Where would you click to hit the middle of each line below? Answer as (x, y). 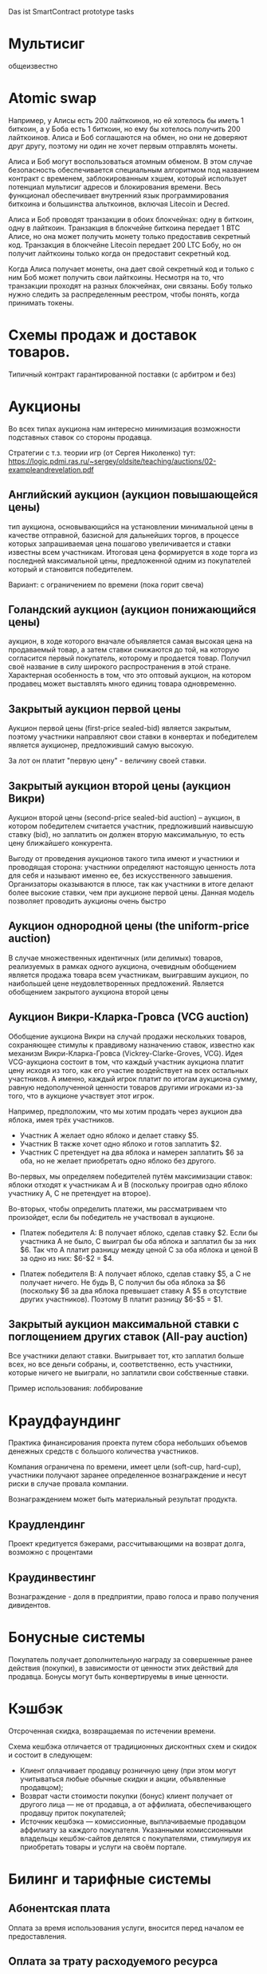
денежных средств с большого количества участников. (104, 1451)
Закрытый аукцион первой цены (94, 709)
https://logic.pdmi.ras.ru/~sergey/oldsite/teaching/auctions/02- (112, 461)
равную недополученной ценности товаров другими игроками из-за (126, 1087)
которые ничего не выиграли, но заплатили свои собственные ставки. (129, 1373)
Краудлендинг (47, 1524)
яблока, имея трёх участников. (61, 1119)
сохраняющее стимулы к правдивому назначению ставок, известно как (132, 1045)
